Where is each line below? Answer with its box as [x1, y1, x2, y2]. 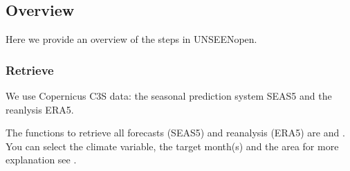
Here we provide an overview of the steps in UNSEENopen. [6, 32, 257, 46]
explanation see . [6, 152, 77, 167]
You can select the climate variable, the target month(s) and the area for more [6, 138, 339, 153]
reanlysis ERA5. [6, 102, 74, 116]
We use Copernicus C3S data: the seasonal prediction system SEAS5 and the [6, 89, 332, 103]
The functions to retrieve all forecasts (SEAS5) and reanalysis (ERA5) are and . [6, 125, 345, 140]
